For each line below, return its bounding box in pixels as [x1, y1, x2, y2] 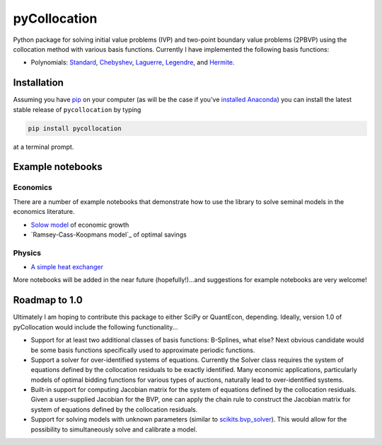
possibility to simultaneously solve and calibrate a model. [30, 425, 197, 434]
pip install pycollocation [28, 124, 122, 133]
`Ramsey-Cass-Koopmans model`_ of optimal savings [30, 230, 187, 239]
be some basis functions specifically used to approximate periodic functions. [30, 346, 255, 354]
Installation [13, 77, 64, 89]
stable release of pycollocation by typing [13, 105, 141, 113]
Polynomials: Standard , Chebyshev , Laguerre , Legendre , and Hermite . [30, 58, 235, 67]
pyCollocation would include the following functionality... [13, 322, 178, 331]
